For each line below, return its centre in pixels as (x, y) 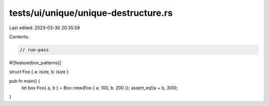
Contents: (19, 37)
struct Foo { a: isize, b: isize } (39, 72)
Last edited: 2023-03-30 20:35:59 (45, 28)
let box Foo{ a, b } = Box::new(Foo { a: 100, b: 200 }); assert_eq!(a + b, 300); (100, 88)
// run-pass (34, 50)
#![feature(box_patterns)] (35, 62)
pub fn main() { (25, 81)
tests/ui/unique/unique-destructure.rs (91, 13)
